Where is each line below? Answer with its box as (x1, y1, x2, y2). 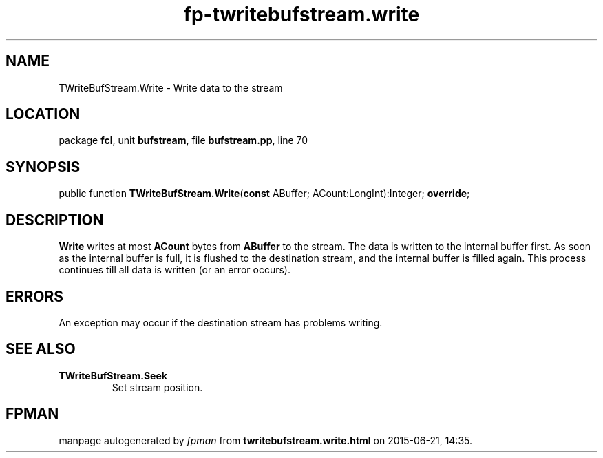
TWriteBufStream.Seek (59, 369, 167, 382)
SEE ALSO (6, 340, 76, 358)
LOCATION (6, 105, 81, 123)
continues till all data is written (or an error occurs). (59, 264, 290, 276)
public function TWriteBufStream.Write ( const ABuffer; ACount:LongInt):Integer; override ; (59, 187, 470, 200)
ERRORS (6, 287, 64, 305)
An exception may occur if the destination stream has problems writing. (59, 316, 383, 329)
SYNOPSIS (6, 158, 81, 176)
